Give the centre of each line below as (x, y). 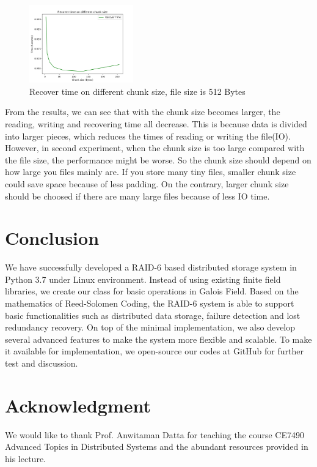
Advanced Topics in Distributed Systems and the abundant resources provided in (157, 446)
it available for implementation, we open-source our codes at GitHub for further (154, 351)
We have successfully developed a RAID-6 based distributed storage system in (151, 267)
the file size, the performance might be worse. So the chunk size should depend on (158, 159)
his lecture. (26, 458)
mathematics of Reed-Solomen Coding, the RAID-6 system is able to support (150, 303)
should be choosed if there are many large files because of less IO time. (137, 196)
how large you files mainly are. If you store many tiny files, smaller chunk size (151, 172)
